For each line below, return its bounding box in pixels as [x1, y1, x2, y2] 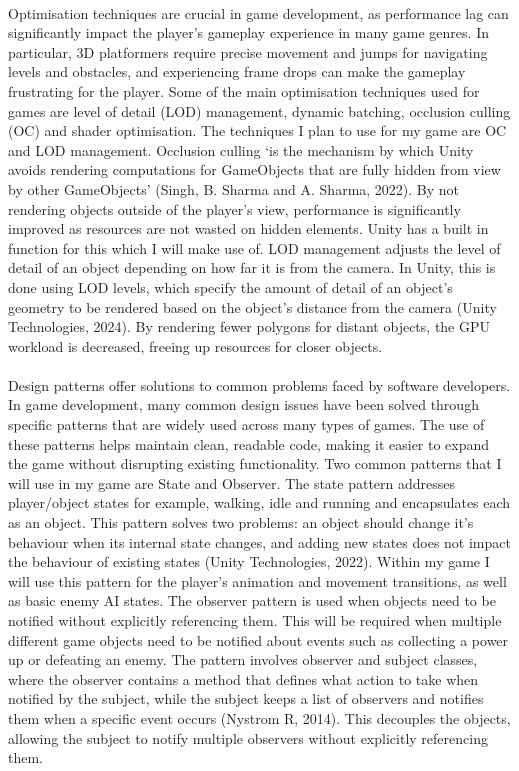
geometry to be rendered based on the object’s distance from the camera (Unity [8, 296, 497, 317]
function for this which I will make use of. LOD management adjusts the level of [8, 237, 501, 258]
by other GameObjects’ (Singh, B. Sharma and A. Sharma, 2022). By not [8, 178, 460, 199]
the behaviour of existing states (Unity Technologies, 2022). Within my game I [8, 551, 490, 572]
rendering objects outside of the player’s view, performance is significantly [8, 198, 461, 219]
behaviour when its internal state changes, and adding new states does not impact [8, 531, 511, 552]
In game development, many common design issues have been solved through [8, 394, 479, 415]
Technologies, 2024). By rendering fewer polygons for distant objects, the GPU [8, 316, 491, 337]
